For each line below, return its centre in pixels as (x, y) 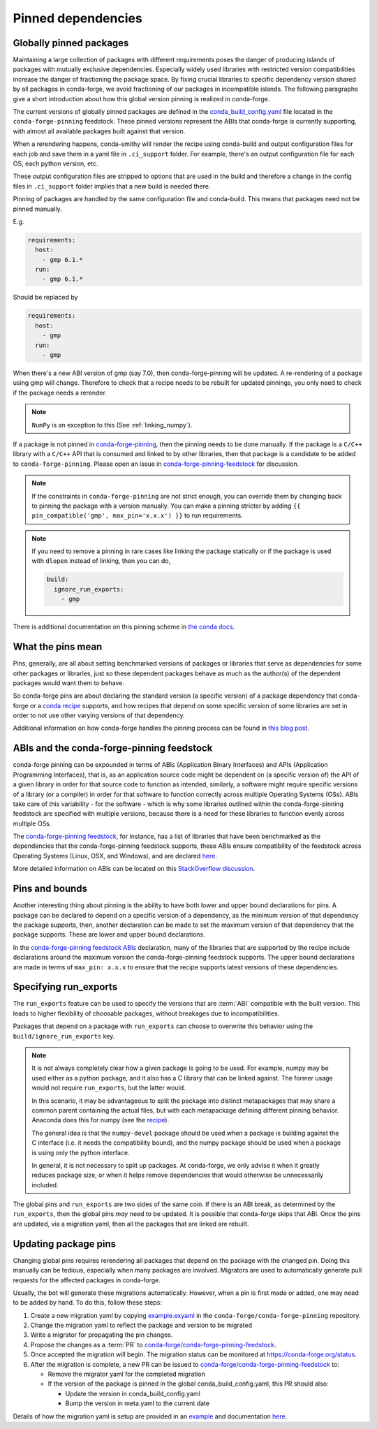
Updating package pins (65, 1244)
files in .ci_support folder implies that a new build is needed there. (112, 186)
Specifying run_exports (65, 987)
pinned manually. (37, 209)
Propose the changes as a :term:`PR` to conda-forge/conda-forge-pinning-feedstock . (153, 1344)
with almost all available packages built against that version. (99, 131)
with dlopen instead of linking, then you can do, (101, 561)
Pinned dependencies (77, 18)
